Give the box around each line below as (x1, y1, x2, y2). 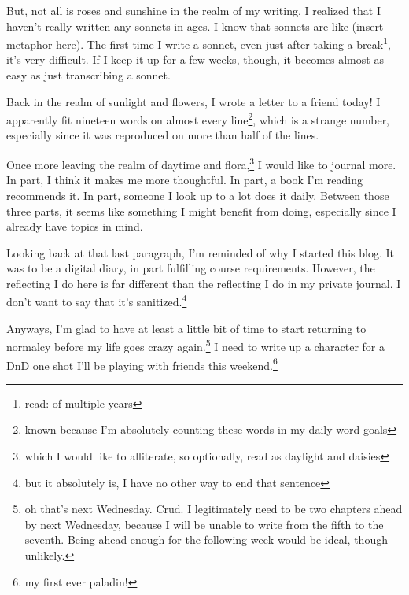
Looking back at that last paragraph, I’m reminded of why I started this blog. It (6, 244, 394, 261)
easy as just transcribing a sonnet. (6, 67, 171, 83)
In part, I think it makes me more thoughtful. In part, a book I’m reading (6, 172, 363, 188)
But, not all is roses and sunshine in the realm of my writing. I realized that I (6, 2, 381, 18)
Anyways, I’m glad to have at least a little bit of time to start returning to (6, 320, 367, 336)
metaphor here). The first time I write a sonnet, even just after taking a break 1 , (6, 34, 391, 52)
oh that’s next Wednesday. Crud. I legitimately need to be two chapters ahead (24, 501, 403, 517)
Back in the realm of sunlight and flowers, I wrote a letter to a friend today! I (6, 93, 381, 109)
